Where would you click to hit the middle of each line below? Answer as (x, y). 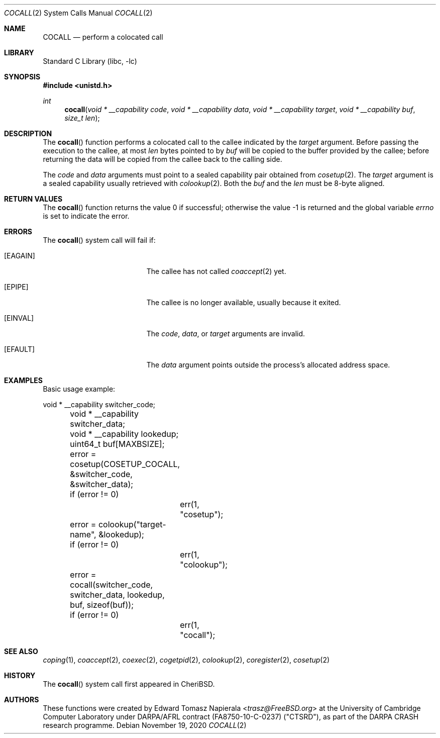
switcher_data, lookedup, (117, 595)
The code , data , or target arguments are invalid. (226, 334)
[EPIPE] (16, 287)
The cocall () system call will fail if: (99, 240)
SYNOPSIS (22, 77)
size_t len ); (82, 118)
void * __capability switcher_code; (99, 404)
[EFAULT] (20, 349)
